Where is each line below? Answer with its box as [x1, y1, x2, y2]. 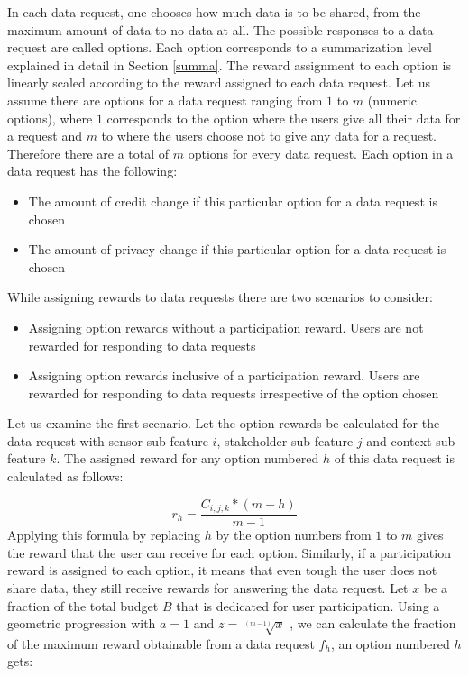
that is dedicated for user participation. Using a [176, 596, 440, 615]
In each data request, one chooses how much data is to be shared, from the [7, 3, 421, 21]
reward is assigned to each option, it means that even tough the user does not [7, 561, 437, 580]
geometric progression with [7, 614, 156, 633]
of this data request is [334, 449, 455, 468]
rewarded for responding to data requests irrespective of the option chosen [28, 383, 439, 402]
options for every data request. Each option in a [188, 143, 454, 162]
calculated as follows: [7, 467, 124, 486]
